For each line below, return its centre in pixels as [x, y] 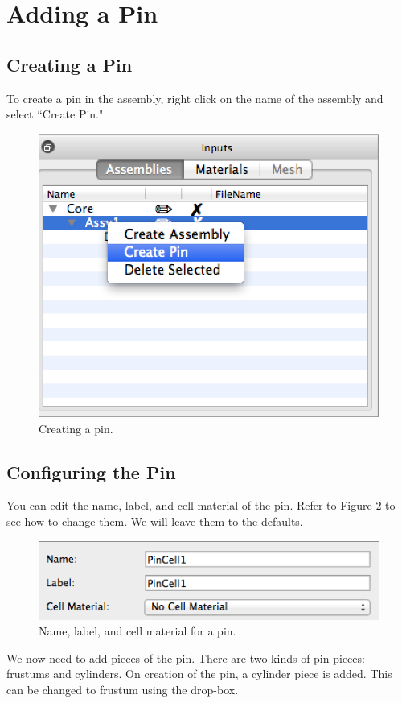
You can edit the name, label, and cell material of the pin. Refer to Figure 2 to [201, 505]
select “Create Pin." [55, 114]
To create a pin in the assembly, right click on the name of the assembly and [195, 98]
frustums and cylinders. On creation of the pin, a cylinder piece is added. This [199, 674]
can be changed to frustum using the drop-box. [123, 690]
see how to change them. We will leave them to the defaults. [155, 521]
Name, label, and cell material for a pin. [137, 631]
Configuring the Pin [91, 471]
